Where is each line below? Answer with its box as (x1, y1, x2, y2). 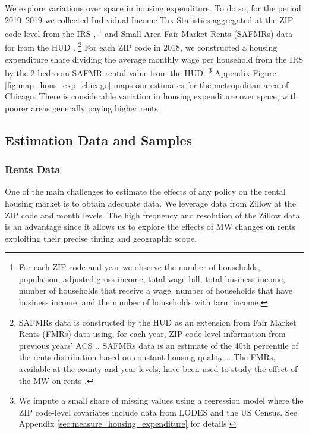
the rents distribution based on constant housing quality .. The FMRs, (18, 351, 276, 363)
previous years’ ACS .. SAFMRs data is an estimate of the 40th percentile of (18, 339, 298, 351)
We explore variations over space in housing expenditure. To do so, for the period (5, 2, 301, 14)
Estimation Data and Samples (5, 130, 193, 149)
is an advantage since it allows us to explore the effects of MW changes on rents (5, 220, 295, 233)
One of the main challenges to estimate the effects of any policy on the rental (5, 185, 286, 198)
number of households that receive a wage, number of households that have (18, 284, 292, 296)
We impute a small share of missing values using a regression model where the (18, 394, 304, 407)
